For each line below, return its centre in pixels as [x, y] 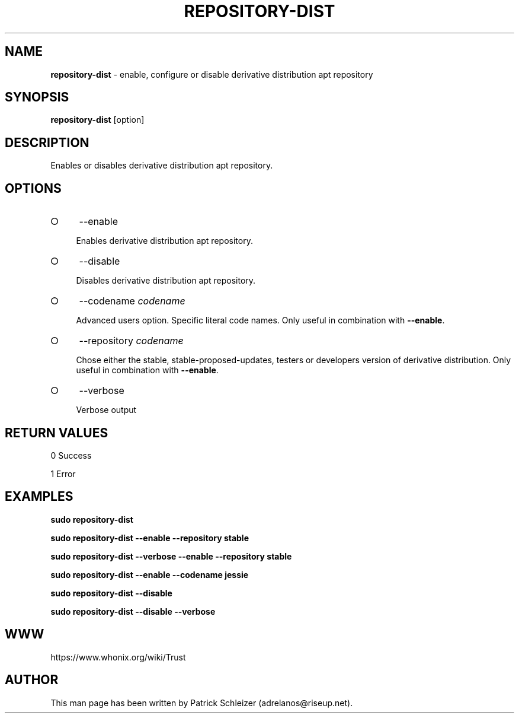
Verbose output [106, 410]
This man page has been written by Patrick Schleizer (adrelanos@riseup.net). [202, 703]
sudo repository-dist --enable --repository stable [150, 538]
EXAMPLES [39, 497]
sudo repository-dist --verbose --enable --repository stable [171, 556]
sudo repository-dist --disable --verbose [133, 611]
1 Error [63, 474]
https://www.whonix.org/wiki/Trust [118, 657]
